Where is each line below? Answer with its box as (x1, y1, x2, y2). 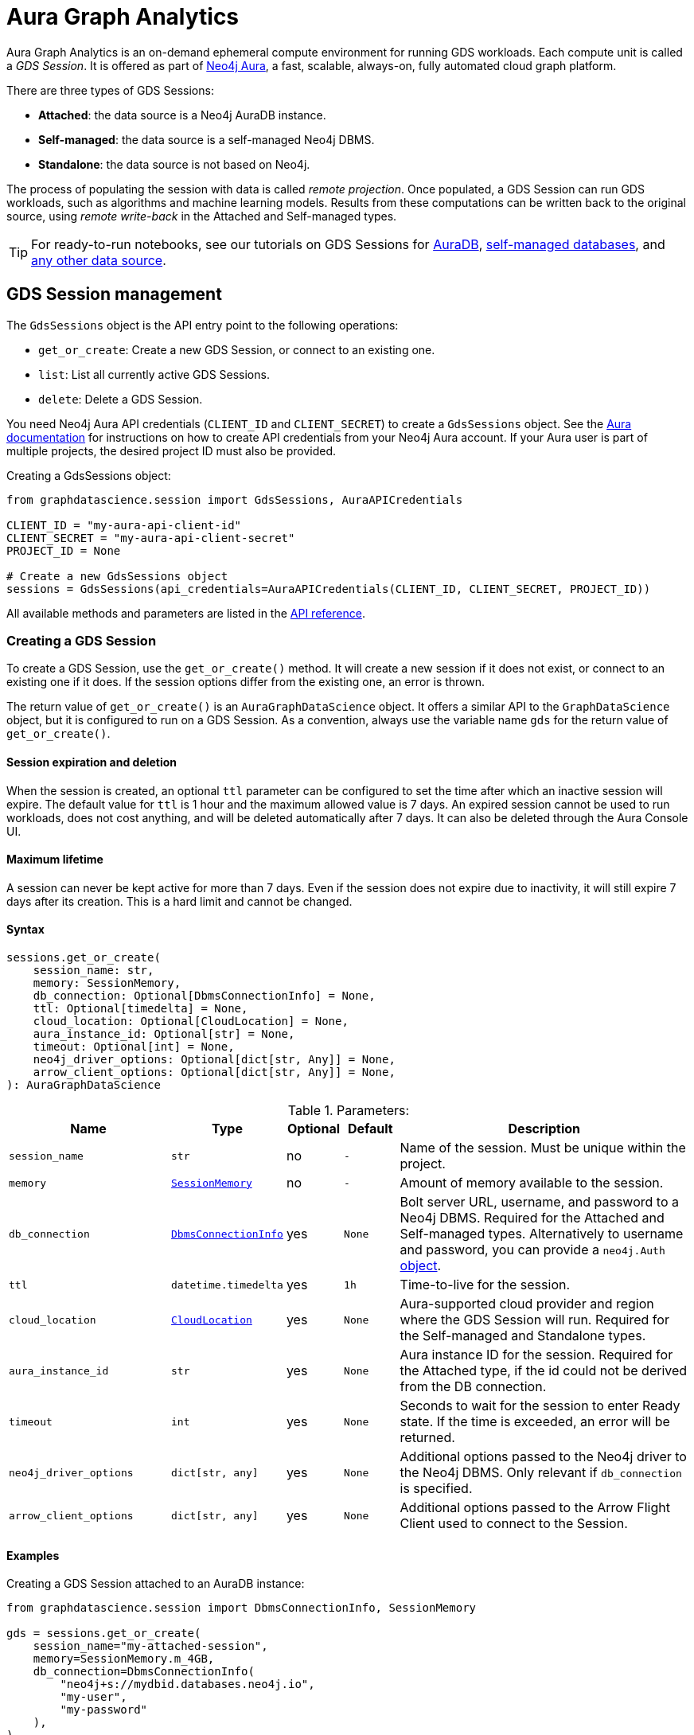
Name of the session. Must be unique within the (400, 1140, 686, 1156)
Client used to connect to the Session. (400, 1515, 628, 1531)
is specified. (400, 1480, 473, 1496)
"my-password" (60, 1703, 148, 1717)
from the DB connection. (400, 1378, 547, 1394)
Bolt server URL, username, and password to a (400, 1194, 679, 1210)
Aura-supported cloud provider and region (400, 1296, 654, 1312)
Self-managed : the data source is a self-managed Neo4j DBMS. (38, 132, 375, 146)
